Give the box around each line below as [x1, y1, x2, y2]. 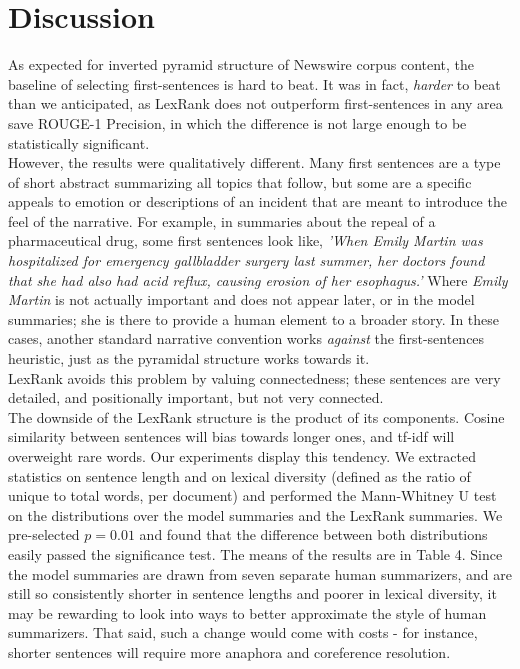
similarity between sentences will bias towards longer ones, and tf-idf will [8, 426, 455, 447]
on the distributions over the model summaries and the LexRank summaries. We [8, 504, 503, 525]
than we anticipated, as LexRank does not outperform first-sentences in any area [8, 93, 503, 114]
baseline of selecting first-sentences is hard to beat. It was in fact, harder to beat [8, 73, 501, 94]
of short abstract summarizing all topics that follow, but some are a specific [8, 171, 472, 192]
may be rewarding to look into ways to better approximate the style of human [8, 602, 487, 623]
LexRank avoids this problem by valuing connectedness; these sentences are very [8, 367, 501, 388]
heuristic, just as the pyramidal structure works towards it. [8, 348, 370, 369]
